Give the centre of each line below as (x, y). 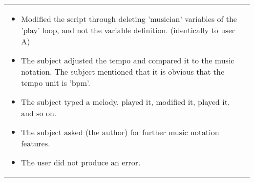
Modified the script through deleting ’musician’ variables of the (129, 19)
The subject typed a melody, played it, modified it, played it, (126, 102)
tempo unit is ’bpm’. (56, 83)
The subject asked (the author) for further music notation (120, 132)
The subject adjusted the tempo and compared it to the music (128, 60)
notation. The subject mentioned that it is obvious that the (123, 71)
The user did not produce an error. (81, 162)
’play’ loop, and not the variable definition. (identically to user (128, 30)
